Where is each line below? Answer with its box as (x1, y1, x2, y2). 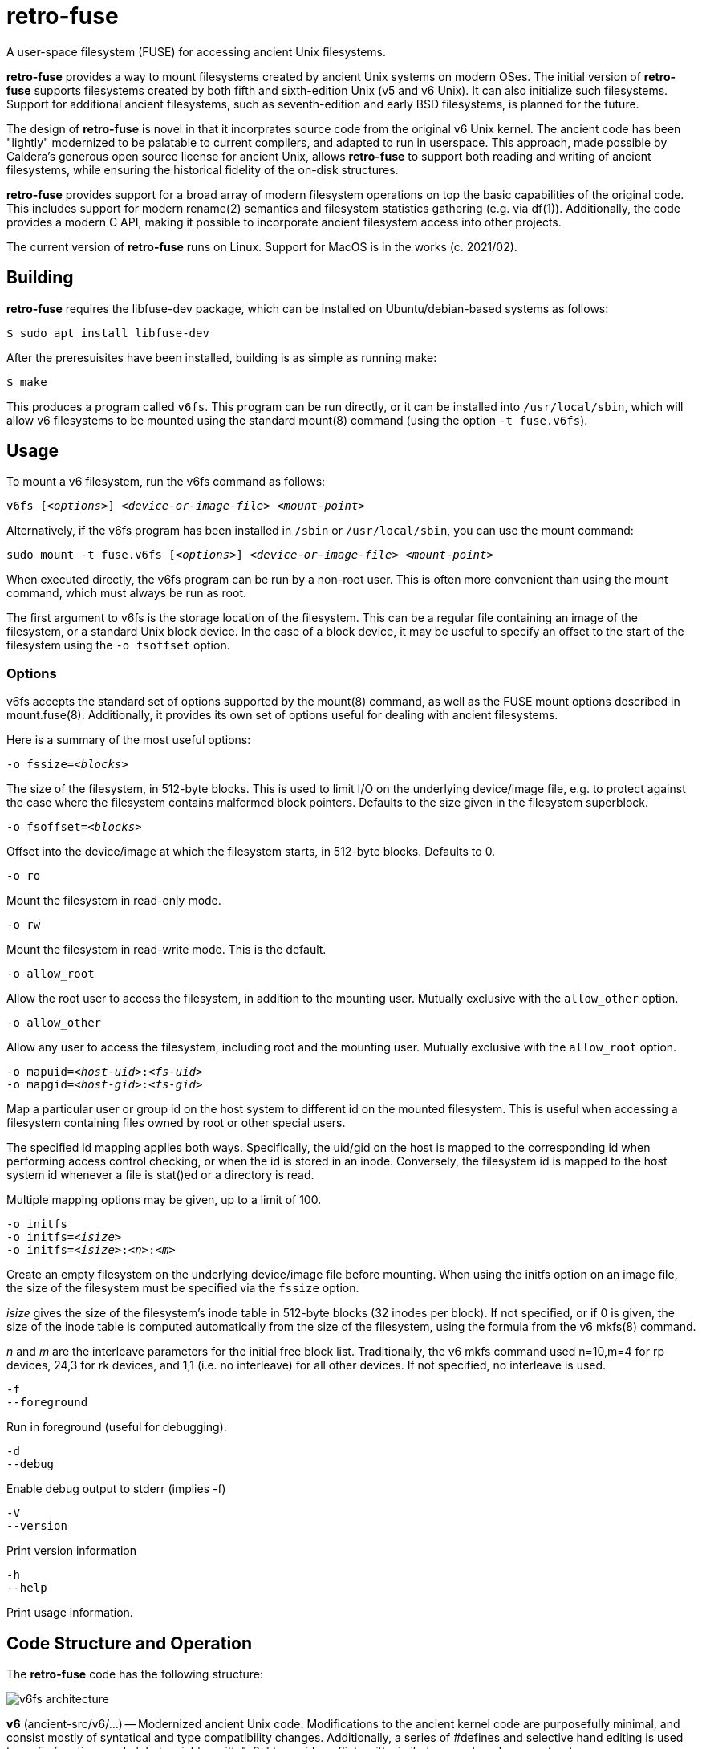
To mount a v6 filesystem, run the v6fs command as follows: (6, 474, 326, 489)
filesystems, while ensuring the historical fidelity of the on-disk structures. (6, 162, 399, 177)
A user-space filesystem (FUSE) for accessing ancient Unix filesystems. (6, 44, 387, 59)
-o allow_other (6, 1016, 102, 1030)
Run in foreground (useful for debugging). (6, 1420, 227, 1434)
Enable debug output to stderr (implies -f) (6, 1482, 226, 1496)
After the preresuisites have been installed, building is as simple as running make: (6, 350, 437, 364)
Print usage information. (6, 1605, 133, 1620)
